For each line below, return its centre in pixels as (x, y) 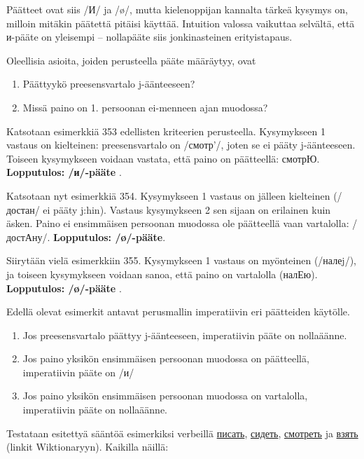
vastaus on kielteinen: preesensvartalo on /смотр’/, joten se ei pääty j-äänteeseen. (181, 145)
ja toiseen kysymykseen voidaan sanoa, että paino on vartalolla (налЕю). (162, 274)
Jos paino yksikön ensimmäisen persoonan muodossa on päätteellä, (166, 358)
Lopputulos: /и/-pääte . (64, 172)
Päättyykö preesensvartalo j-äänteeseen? (109, 84)
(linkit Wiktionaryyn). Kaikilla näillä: (87, 447)
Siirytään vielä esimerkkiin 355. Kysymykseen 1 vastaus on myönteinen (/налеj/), (181, 260)
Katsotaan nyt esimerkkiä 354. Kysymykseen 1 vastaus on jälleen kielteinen (168, 195)
